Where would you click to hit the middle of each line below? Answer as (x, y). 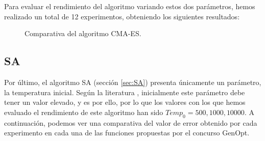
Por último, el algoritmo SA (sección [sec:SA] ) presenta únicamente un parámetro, (133, 82)
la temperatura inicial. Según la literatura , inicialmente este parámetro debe (125, 92)
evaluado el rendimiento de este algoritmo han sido (84, 112)
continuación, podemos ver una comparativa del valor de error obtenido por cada (131, 122)
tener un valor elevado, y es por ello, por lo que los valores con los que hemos (125, 102)
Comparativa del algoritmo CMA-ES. (83, 33)
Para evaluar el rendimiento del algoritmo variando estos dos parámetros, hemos (130, 6)
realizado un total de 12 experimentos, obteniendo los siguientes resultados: (122, 16)
